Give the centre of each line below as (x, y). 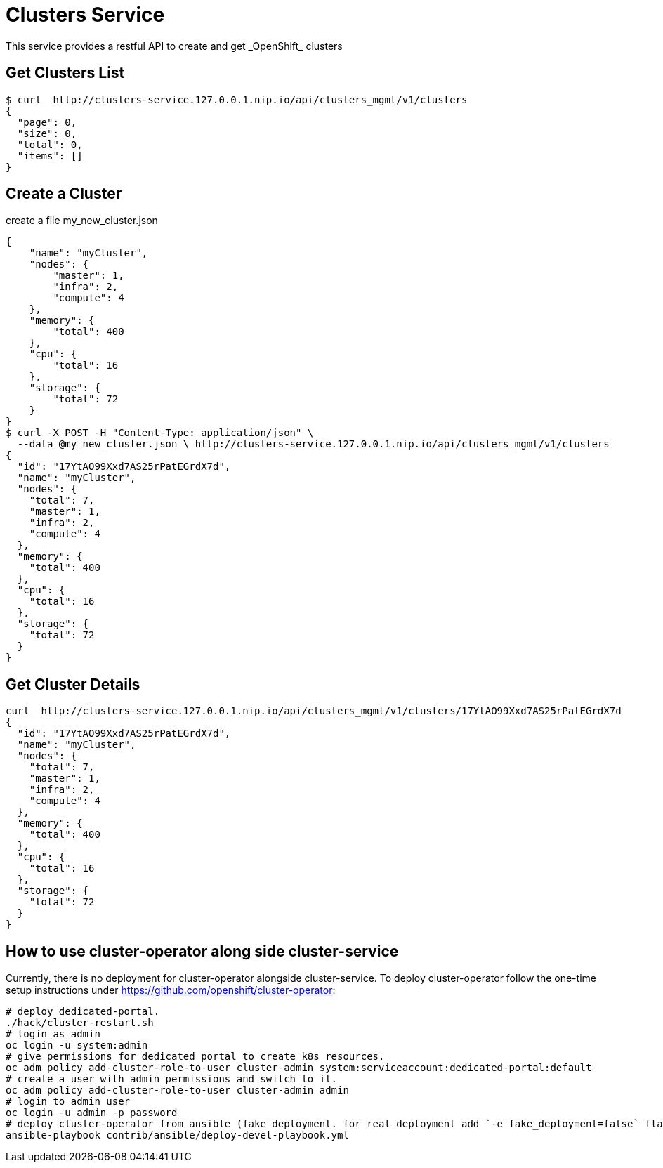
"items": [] (50, 156)
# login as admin (53, 1034)
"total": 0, (50, 144)
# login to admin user (68, 1102)
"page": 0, (47, 122)
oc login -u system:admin (77, 1045)
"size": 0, (47, 133)
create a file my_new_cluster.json (82, 221)
